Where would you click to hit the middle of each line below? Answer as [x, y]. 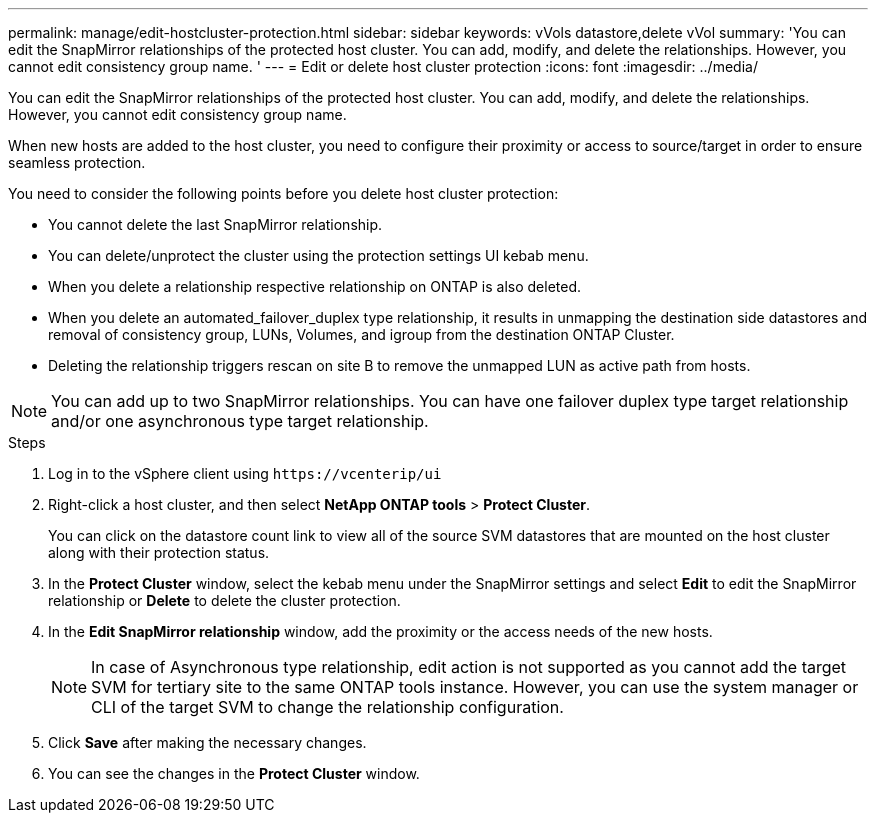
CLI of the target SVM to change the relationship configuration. [327, 707]
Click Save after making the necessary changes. [207, 742]
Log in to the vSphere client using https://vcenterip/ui [245, 473]
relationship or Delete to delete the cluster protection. [224, 600]
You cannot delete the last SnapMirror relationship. [215, 224]
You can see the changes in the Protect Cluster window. [234, 773]
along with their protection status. [159, 552]
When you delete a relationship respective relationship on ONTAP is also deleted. [315, 286]
